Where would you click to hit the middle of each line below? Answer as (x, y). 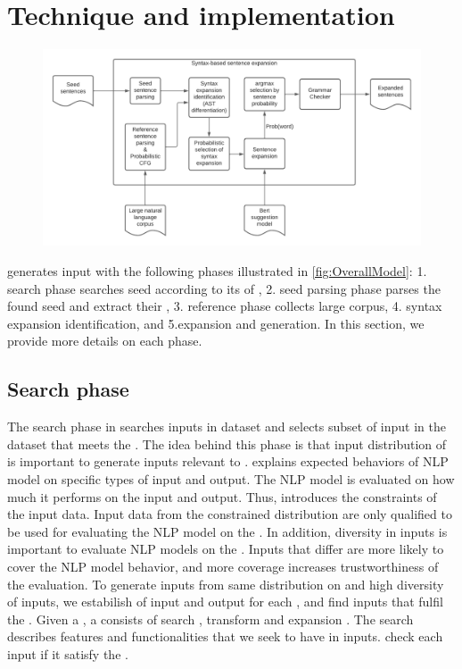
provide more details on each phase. (105, 341)
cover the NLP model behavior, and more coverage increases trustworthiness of (223, 566)
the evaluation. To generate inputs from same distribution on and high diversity (226, 584)
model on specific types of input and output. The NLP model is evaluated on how (231, 478)
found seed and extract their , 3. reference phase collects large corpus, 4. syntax (225, 306)
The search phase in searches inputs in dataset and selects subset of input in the (227, 426)
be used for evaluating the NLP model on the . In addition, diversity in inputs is (227, 531)
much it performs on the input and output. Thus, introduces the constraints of (222, 496)
